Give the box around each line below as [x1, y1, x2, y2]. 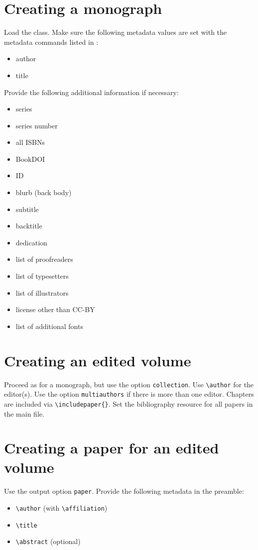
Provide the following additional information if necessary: [4, 87, 179, 97]
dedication [15, 237, 47, 247]
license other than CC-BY [15, 304, 95, 315]
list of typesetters [15, 271, 69, 281]
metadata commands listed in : [4, 36, 99, 47]
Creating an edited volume [4, 350, 191, 370]
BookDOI [15, 153, 45, 164]
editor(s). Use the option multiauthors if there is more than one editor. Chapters [4, 389, 254, 399]
